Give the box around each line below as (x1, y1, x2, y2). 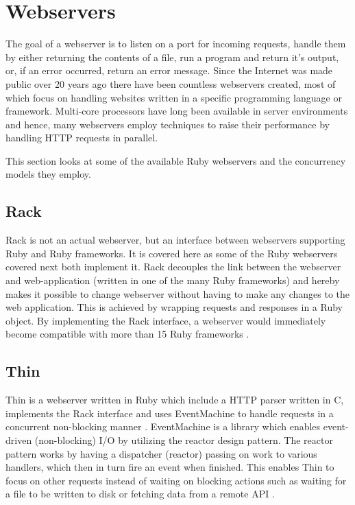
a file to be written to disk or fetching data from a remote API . (5, 486, 275, 501)
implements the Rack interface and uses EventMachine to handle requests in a (5, 406, 334, 420)
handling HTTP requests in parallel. (5, 130, 158, 145)
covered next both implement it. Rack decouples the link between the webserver (5, 259, 341, 274)
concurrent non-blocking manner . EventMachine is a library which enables (5, 419, 321, 434)
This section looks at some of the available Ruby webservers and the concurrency (5, 153, 346, 167)
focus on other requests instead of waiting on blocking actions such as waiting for (5, 473, 347, 487)
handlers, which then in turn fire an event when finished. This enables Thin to (5, 460, 334, 474)
